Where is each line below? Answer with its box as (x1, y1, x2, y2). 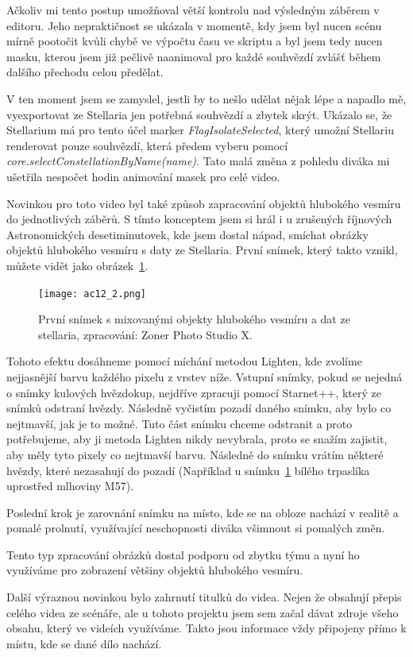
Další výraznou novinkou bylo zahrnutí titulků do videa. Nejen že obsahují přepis (6, 589, 402, 605)
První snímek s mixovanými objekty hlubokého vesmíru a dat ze (38, 311, 350, 327)
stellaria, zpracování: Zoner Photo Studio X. (38, 326, 253, 342)
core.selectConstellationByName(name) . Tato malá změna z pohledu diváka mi (6, 153, 390, 169)
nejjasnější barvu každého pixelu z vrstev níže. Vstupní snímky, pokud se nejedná (6, 368, 403, 385)
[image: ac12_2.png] (38, 288, 147, 300)
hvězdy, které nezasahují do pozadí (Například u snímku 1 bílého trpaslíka (6, 462, 370, 478)
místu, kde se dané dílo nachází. (6, 635, 162, 651)
